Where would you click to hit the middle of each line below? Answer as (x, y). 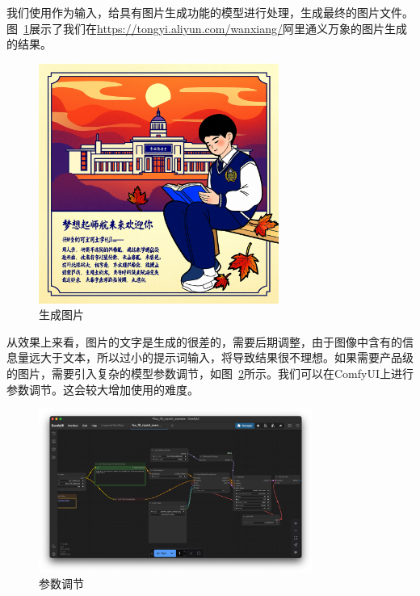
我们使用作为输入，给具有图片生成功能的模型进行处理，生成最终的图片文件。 (210, 12)
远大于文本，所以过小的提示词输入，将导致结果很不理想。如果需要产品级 (221, 357)
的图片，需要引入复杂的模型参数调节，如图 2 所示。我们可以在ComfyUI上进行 (210, 373)
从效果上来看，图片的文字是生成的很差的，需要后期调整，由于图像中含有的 (204, 341)
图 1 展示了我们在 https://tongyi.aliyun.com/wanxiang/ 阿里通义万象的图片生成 (207, 28)
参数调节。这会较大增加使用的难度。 (103, 389)
